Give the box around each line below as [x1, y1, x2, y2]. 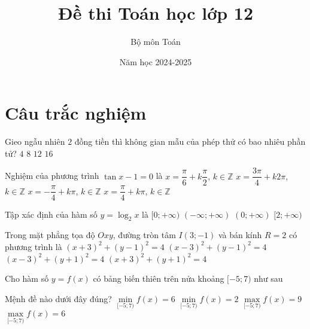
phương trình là [5, 240, 62, 252]
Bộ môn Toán [130, 35, 181, 48]
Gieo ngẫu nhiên [5, 135, 65, 148]
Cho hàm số [5, 272, 49, 285]
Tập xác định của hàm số [5, 208, 98, 220]
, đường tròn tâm [113, 229, 176, 241]
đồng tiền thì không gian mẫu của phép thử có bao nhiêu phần [74, 135, 306, 148]
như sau [254, 272, 283, 285]
